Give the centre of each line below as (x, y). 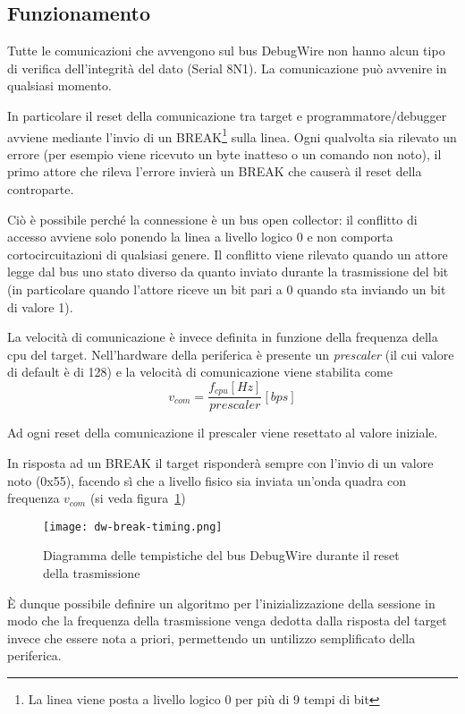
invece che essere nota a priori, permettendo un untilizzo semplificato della (211, 637)
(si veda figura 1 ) (138, 498)
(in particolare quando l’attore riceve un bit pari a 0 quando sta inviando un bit (227, 289)
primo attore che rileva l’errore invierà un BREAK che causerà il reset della (215, 171)
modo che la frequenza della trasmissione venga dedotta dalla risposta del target (227, 620)
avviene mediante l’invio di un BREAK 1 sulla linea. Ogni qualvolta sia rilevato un (232, 135)
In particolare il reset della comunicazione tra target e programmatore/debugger (227, 115)
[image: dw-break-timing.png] (133, 527)
